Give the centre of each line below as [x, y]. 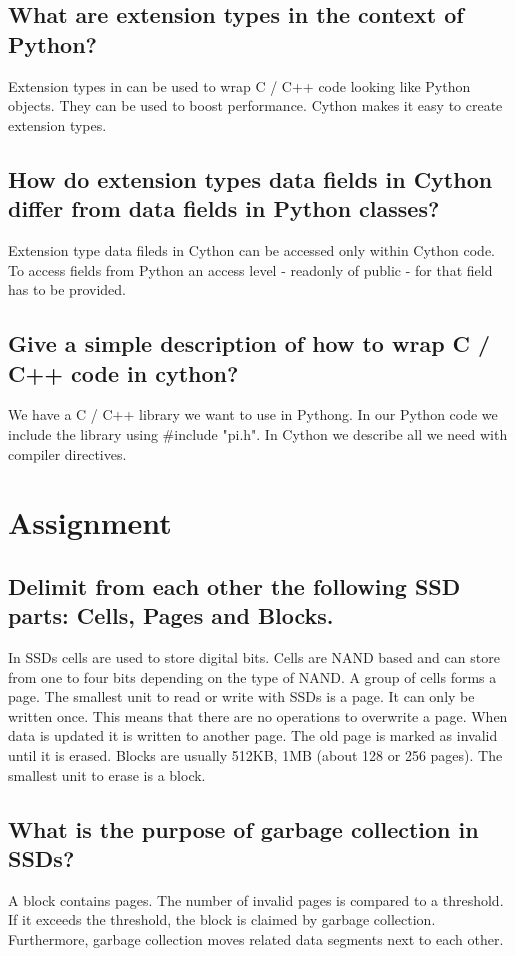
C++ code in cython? [123, 372]
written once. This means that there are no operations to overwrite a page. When [258, 715]
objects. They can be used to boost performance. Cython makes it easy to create [255, 105]
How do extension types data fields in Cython [250, 178]
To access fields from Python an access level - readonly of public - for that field [250, 269]
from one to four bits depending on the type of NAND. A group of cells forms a [252, 676]
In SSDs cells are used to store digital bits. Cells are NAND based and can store [254, 657]
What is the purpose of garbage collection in [243, 828]
